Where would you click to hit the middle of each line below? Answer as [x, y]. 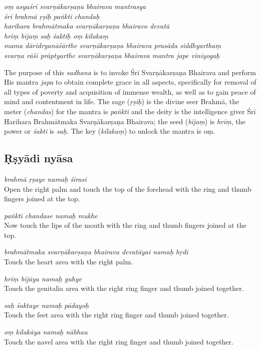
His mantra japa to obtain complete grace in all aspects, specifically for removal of [130, 82]
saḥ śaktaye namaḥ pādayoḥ [47, 305]
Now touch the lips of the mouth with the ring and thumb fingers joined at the [125, 225]
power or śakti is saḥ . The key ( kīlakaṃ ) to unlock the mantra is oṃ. [109, 131]
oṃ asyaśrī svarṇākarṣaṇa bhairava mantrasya [75, 6]
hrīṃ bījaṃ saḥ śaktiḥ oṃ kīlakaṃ [56, 35]
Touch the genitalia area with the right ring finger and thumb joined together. [124, 288]
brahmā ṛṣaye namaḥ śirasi [45, 179]
